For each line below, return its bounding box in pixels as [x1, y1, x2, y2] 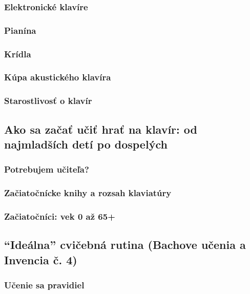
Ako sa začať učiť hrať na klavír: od [4, 121, 197, 137]
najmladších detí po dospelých [4, 136, 168, 152]
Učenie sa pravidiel [4, 279, 85, 291]
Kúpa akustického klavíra [4, 71, 111, 83]
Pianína [4, 24, 36, 36]
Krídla [4, 47, 31, 60]
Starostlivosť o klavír [4, 94, 92, 107]
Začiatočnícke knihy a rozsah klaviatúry [4, 186, 172, 199]
